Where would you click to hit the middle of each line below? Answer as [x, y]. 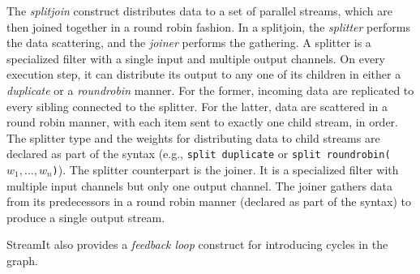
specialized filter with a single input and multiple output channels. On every [196, 58]
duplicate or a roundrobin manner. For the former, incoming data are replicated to [210, 90]
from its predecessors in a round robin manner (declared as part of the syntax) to [209, 201]
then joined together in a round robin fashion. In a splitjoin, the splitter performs [208, 26]
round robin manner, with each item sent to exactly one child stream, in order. [202, 122]
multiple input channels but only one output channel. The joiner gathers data [199, 185]
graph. [22, 261]
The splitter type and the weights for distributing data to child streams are [193, 137]
